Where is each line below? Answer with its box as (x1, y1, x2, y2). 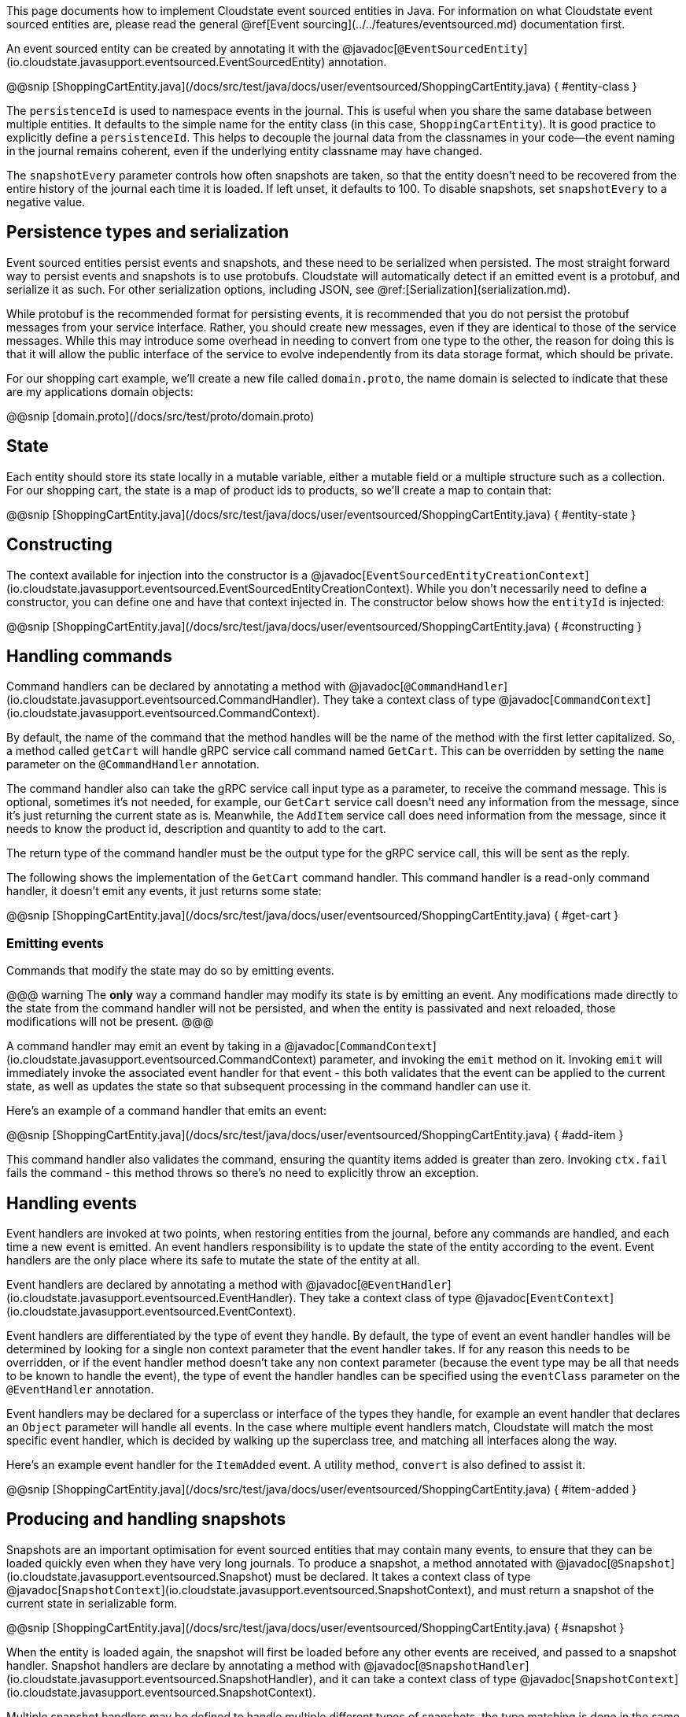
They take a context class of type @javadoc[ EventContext (299, 1290, 610, 1304)
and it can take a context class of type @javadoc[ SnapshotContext (319, 1671, 675, 1686)
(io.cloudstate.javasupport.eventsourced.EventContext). (6, 1304, 297, 1318)
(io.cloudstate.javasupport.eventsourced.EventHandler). (6, 1290, 297, 1304)
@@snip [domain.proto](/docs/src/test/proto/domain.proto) (6, 409, 315, 423)
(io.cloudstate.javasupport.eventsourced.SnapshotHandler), (6, 1671, 316, 1686)
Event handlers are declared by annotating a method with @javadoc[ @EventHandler (6, 1277, 448, 1291)
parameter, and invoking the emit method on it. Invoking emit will (319, 1053, 662, 1067)
